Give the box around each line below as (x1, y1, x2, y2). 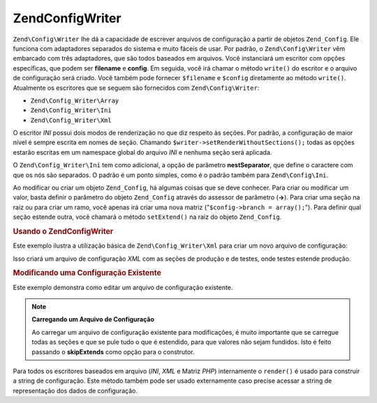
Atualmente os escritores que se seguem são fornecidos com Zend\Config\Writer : (13, 84, 260, 92)
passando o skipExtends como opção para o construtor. (31, 347, 195, 356)
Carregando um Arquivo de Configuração (31, 315, 155, 324)
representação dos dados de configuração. (13, 386, 138, 395)
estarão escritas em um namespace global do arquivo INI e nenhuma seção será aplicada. (13, 148, 272, 156)
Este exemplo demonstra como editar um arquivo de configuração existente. (13, 283, 233, 291)
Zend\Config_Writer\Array (30, 96, 119, 105)
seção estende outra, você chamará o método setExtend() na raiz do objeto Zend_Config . (13, 213, 282, 221)
